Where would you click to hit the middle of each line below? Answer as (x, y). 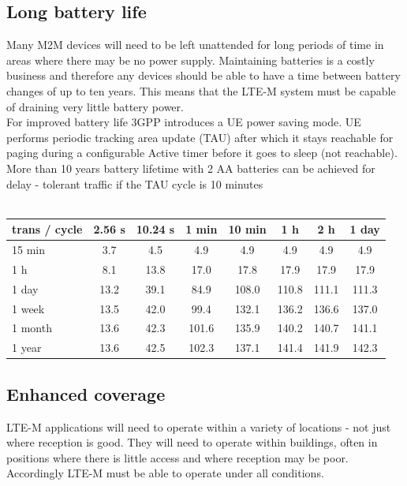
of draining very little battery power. (95, 106)
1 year (27, 348)
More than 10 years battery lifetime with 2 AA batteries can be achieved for (191, 168)
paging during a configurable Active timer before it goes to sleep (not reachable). (202, 153)
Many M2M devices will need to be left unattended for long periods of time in (195, 45)
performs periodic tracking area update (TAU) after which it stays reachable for (200, 137)
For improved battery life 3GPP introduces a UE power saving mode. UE (184, 122)
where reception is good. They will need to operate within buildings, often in (192, 442)
